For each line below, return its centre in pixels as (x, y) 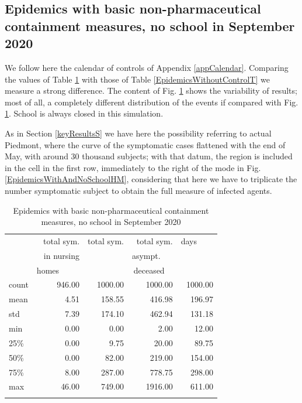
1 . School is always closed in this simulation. (84, 113)
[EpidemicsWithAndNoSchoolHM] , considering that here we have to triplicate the (151, 179)
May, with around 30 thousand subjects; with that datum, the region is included (149, 156)
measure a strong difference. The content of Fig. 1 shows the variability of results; (151, 90)
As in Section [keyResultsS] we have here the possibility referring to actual (138, 133)
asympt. (146, 255)
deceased (149, 270)
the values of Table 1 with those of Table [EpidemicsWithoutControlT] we (137, 79)
